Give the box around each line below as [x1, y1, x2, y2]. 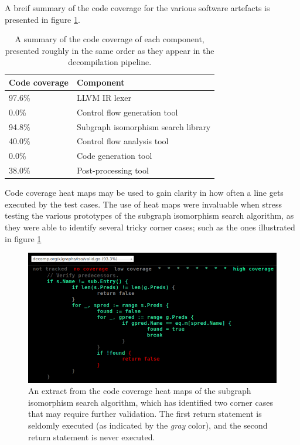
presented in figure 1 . [5, 13, 80, 25]
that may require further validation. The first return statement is [28, 407, 262, 420]
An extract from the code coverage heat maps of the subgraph [28, 385, 251, 397]
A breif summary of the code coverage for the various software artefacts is [5, 2, 270, 13]
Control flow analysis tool [76, 135, 169, 147]
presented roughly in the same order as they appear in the [5, 44, 214, 56]
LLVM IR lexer [76, 91, 132, 103]
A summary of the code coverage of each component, [15, 33, 204, 45]
